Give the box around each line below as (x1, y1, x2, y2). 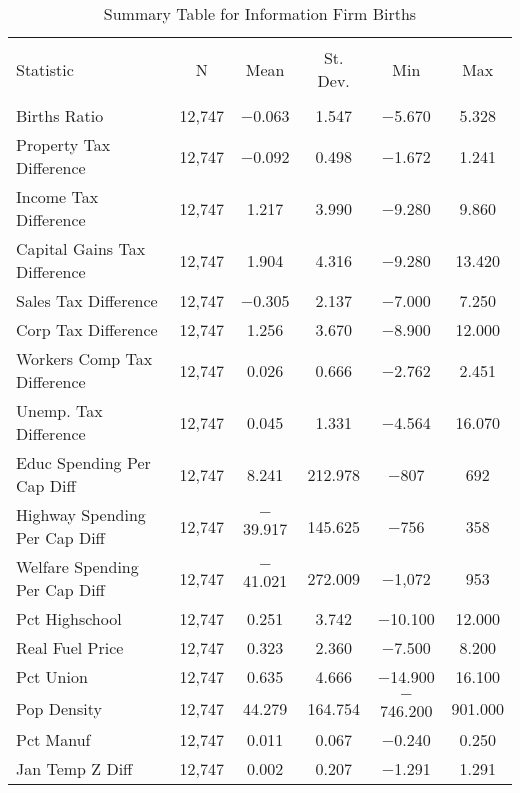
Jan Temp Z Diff (16, 757, 133, 780)
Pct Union (16, 665, 88, 688)
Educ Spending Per (16, 451, 151, 474)
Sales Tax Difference (16, 289, 158, 312)
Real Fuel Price (16, 636, 124, 659)
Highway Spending (16, 503, 146, 526)
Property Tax (16, 133, 111, 156)
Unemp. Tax (16, 399, 103, 422)
